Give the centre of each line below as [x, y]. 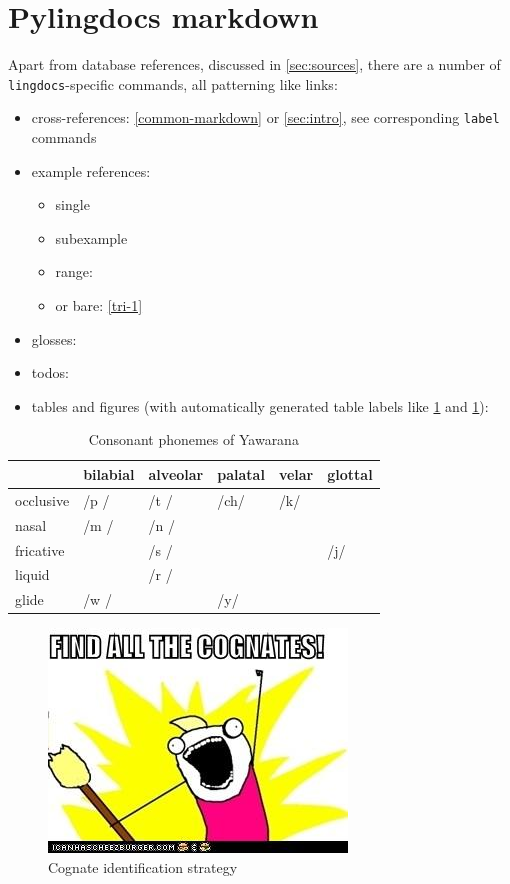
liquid [32, 574]
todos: [50, 372]
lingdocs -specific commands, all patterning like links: [173, 83]
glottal [350, 473]
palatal [241, 473]
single [72, 204]
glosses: [54, 338]
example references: [91, 170]
